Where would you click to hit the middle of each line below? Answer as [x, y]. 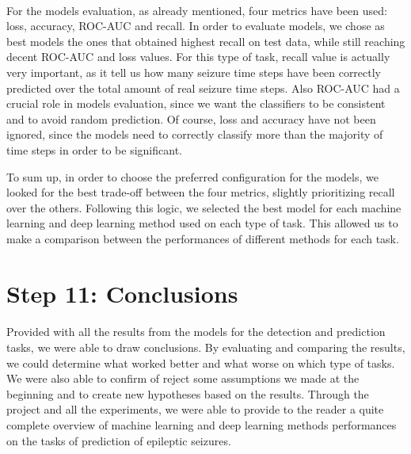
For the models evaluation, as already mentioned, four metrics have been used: [197, 10]
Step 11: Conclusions [122, 293]
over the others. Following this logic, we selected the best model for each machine [204, 207]
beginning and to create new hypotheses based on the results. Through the [188, 393]
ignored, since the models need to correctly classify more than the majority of [195, 134]
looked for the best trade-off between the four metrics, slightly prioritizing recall [201, 192]
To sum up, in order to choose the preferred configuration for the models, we [192, 176]
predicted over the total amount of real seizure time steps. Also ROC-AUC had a [203, 88]
